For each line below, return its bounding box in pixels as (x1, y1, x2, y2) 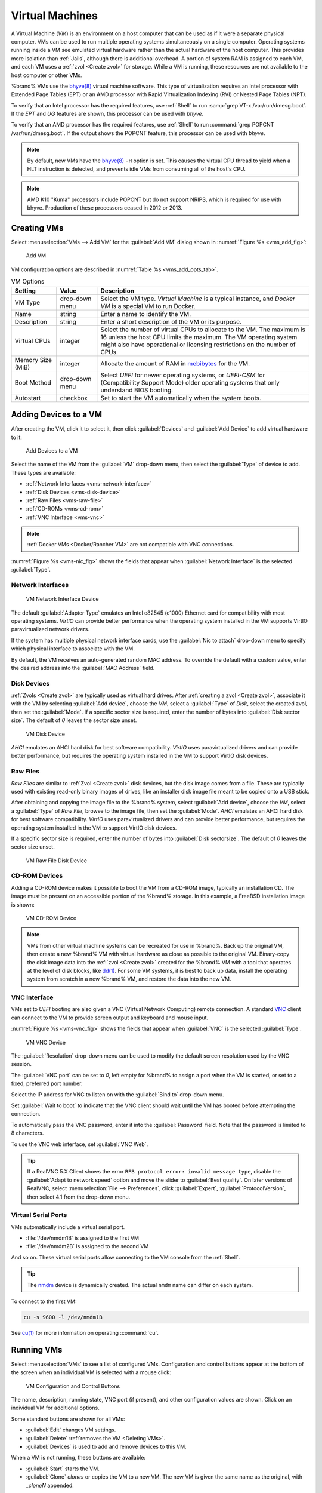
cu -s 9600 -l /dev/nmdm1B (23, 1314, 103, 1320)
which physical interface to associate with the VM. (11, 645, 135, 652)
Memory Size (14, 355, 52, 364)
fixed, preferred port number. (11, 1080, 83, 1087)
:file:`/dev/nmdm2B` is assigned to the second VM (26, 1243, 149, 1250)
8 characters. (11, 1129, 44, 1137)
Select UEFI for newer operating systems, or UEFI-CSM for (100, 371, 265, 379)
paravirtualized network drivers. (11, 626, 89, 633)
